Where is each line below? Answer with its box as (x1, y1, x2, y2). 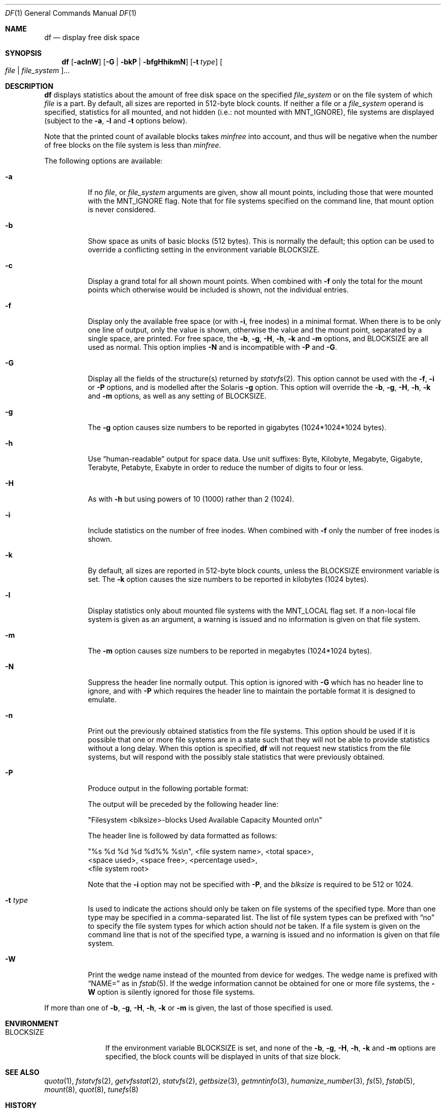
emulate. (88, 695, 117, 704)
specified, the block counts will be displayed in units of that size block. (105, 1052, 341, 1061)
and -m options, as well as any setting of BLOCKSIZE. (88, 392, 267, 400)
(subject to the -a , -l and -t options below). (44, 116, 188, 125)
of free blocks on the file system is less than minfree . (44, 141, 221, 149)
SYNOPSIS (5, 49, 42, 57)
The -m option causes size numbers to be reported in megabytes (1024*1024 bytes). (88, 646, 372, 655)
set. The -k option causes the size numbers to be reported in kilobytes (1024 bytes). (88, 575, 369, 583)
